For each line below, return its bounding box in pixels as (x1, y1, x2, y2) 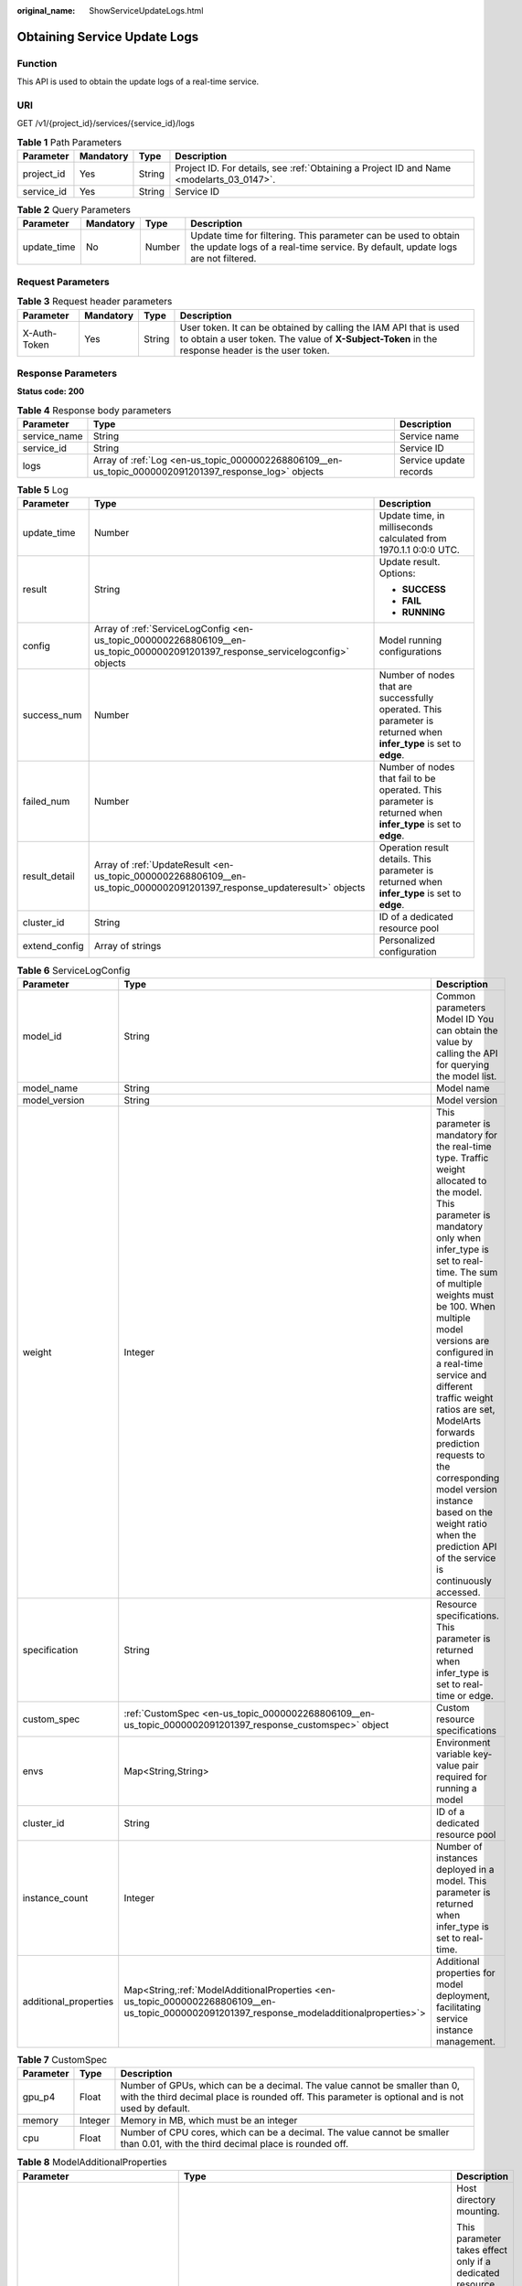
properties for (435, 1966, 495, 1979)
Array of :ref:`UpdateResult (93, 859, 210, 871)
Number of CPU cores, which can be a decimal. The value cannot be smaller (120, 2126, 450, 2139)
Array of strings (93, 940, 162, 953)
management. (435, 2035, 495, 2047)
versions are (435, 1334, 489, 1347)
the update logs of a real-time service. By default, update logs (190, 240, 457, 253)
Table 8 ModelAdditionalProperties (16, 2156, 167, 2169)
